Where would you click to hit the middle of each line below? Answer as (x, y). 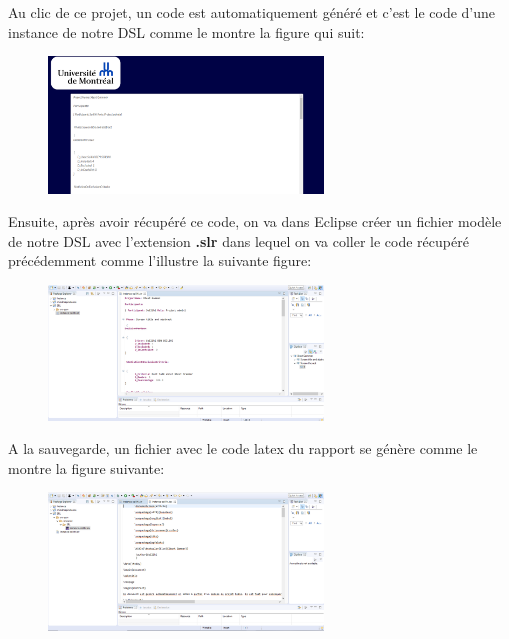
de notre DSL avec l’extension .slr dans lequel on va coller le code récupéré (238, 240)
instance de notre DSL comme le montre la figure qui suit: (186, 31)
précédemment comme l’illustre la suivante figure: (160, 260)
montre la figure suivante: (86, 467)
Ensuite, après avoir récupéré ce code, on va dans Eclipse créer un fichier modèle (255, 221)
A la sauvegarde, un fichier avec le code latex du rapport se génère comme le (243, 448)
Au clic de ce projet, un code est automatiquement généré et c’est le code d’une (252, 12)
